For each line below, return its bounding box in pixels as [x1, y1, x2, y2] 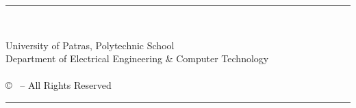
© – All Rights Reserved [5, 78, 112, 92]
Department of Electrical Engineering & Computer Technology [5, 51, 269, 66]
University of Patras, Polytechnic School [5, 38, 175, 52]
